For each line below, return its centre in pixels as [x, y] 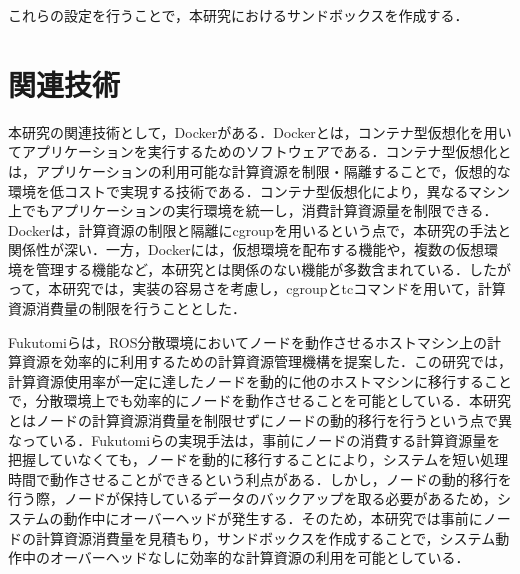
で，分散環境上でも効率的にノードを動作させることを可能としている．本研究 [260, 400]
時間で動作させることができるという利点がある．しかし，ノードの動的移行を [260, 478]
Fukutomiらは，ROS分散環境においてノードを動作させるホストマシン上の [248, 341]
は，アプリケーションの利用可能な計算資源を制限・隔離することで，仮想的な [259, 170]
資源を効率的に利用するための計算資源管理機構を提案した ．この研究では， [266, 361]
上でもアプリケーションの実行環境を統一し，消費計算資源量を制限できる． [253, 210]
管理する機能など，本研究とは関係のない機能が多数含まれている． [252, 268]
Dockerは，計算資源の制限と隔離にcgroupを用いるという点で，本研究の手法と [260, 229]
